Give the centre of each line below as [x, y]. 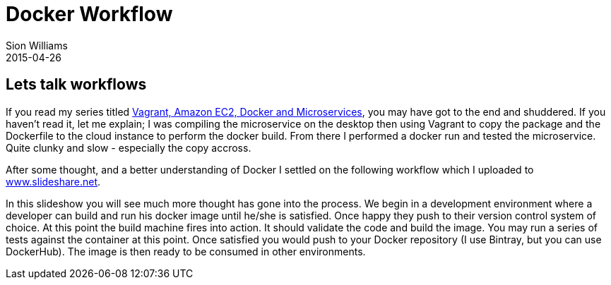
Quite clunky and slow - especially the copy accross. [129, 147]
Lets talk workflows [76, 85]
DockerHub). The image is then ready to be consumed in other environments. [186, 251]
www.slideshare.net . [53, 181]
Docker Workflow [89, 14]
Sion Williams [37, 45]
